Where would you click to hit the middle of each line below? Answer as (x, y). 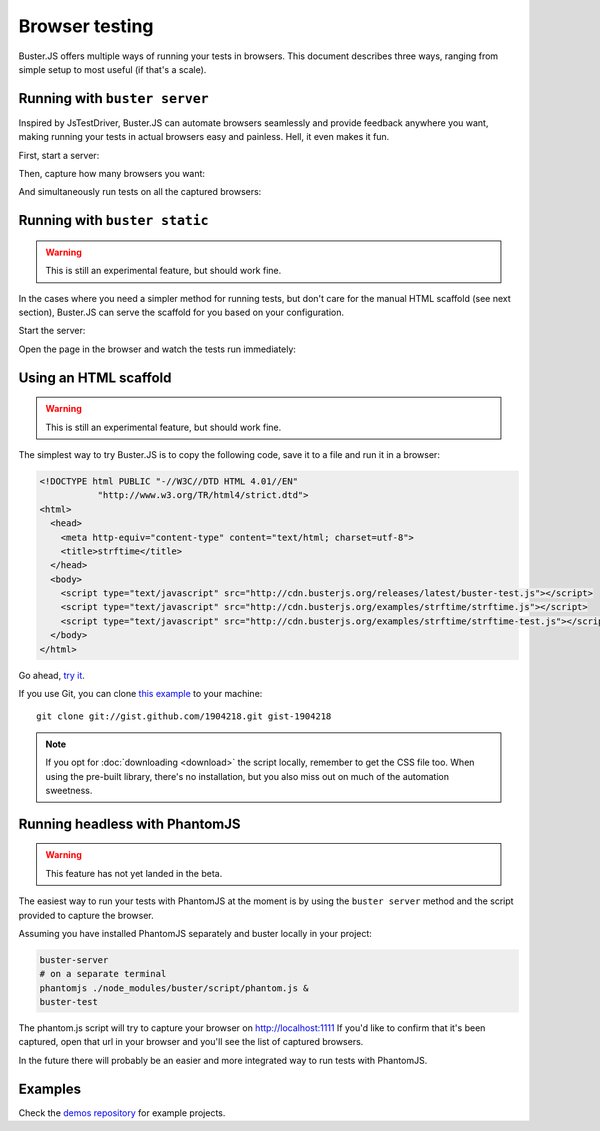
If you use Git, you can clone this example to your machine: (140, 693)
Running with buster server (113, 98)
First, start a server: (59, 155)
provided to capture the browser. (86, 915)
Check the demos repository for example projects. (122, 1112)
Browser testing (86, 26)
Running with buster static (113, 220)
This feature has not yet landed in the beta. (134, 873)
